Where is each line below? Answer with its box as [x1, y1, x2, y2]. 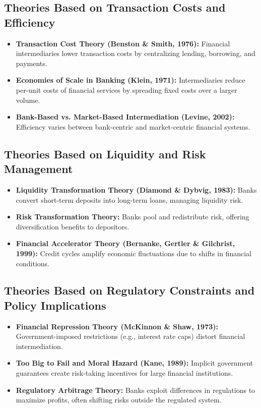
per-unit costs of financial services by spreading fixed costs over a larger [16, 84, 237, 95]
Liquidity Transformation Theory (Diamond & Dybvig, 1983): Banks [16, 184, 257, 195]
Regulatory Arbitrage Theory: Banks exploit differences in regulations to [16, 384, 255, 395]
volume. [16, 94, 40, 105]
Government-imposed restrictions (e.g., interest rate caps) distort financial [16, 331, 245, 341]
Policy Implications [4, 297, 106, 313]
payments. [16, 57, 47, 68]
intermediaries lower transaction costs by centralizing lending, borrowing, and [16, 48, 255, 59]
